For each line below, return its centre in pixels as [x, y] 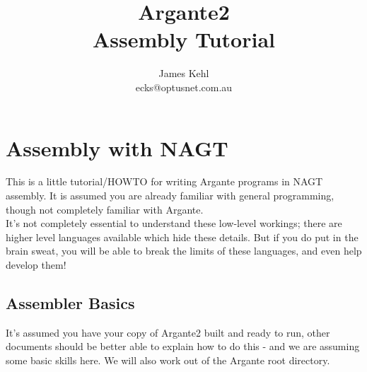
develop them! [36, 265]
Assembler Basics [70, 302]
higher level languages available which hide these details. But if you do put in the [182, 237]
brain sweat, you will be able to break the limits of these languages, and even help [184, 251]
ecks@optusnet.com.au [184, 87]
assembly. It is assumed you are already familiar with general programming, [170, 196]
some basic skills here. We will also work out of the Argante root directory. [168, 360]
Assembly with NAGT [117, 147]
